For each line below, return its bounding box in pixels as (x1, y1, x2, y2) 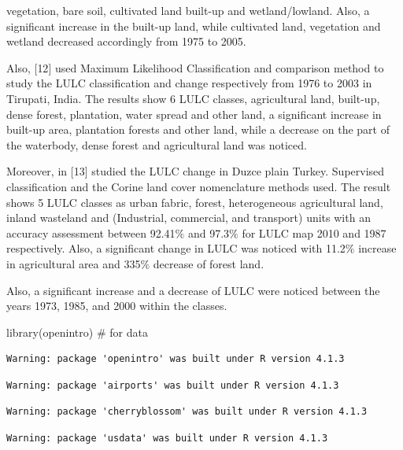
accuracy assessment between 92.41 (6, 224, 176, 241)
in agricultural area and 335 (6, 255, 141, 271)
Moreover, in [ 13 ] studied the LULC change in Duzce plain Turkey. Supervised (6, 163, 385, 179)
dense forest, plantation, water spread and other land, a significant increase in (6, 105, 382, 122)
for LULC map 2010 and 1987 (242, 224, 386, 241)
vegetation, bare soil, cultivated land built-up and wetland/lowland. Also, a (6, 2, 370, 18)
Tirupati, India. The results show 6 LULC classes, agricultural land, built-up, (6, 90, 380, 106)
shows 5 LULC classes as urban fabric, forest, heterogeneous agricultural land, (6, 194, 383, 210)
